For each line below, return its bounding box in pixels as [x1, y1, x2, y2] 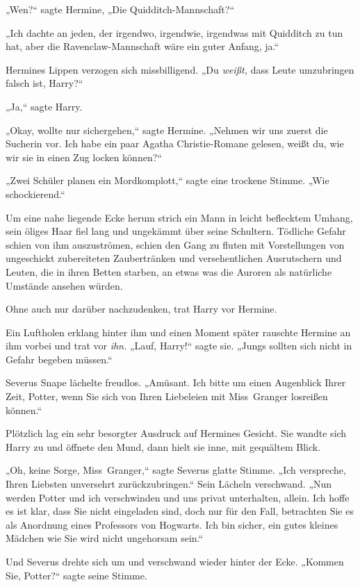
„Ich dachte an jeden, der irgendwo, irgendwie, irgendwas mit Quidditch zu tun [6, 25, 343, 40]
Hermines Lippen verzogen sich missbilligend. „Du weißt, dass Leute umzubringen [6, 62, 354, 76]
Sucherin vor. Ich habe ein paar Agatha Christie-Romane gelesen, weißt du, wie [6, 136, 344, 151]
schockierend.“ [6, 186, 65, 201]
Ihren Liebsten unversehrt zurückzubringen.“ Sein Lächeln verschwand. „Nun [6, 477, 332, 491]
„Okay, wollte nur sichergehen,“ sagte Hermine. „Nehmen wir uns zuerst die [6, 122, 328, 137]
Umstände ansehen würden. [6, 278, 123, 292]
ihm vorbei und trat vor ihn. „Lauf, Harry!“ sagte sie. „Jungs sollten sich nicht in [6, 338, 352, 353]
